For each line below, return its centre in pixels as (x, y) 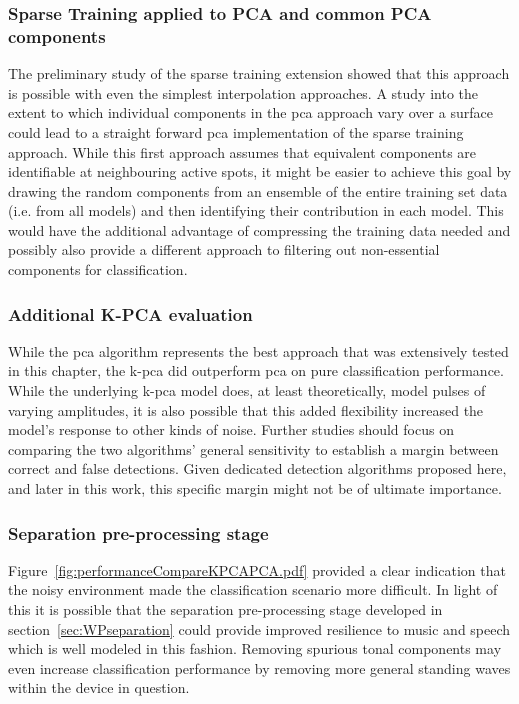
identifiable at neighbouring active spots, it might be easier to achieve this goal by (260, 171)
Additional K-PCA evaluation (130, 313)
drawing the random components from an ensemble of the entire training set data (258, 190)
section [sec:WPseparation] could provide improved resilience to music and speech (259, 628)
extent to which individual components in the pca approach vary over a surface (250, 112)
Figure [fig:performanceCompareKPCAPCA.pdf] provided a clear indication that (257, 569)
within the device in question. (99, 687)
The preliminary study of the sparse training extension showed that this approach (259, 73)
